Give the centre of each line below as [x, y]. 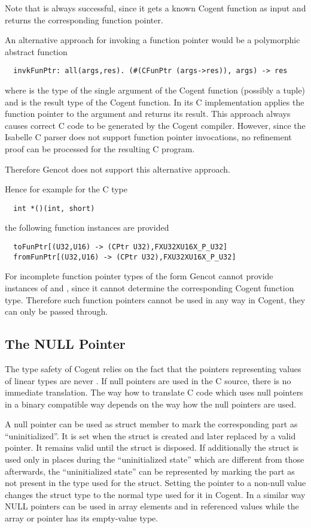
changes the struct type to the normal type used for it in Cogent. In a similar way [155, 494]
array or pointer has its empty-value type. [82, 518]
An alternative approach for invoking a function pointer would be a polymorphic [153, 40]
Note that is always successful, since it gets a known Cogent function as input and [155, 8]
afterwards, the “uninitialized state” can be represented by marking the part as [150, 471]
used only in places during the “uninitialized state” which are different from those [155, 459]
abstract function [36, 51]
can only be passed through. [57, 311]
